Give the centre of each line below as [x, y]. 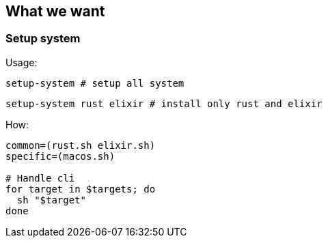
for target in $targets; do [81, 189]
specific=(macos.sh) [60, 156]
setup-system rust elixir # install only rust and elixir [164, 103]
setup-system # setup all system [95, 83]
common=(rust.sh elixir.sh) [81, 145]
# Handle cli [40, 178]
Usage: [22, 62]
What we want [55, 11]
